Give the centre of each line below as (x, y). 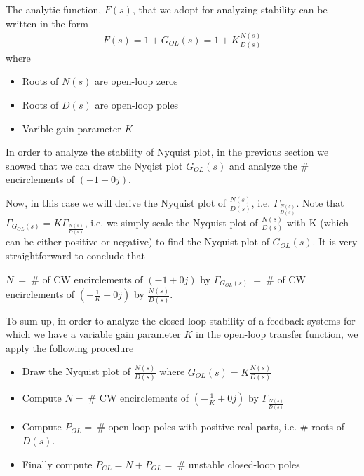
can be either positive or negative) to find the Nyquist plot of (137, 242)
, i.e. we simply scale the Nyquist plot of (171, 222)
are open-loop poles (137, 105)
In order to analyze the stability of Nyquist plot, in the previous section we (167, 152)
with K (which (318, 222)
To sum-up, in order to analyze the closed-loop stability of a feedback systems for (181, 320)
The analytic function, (54, 9)
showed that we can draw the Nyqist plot (94, 165)
